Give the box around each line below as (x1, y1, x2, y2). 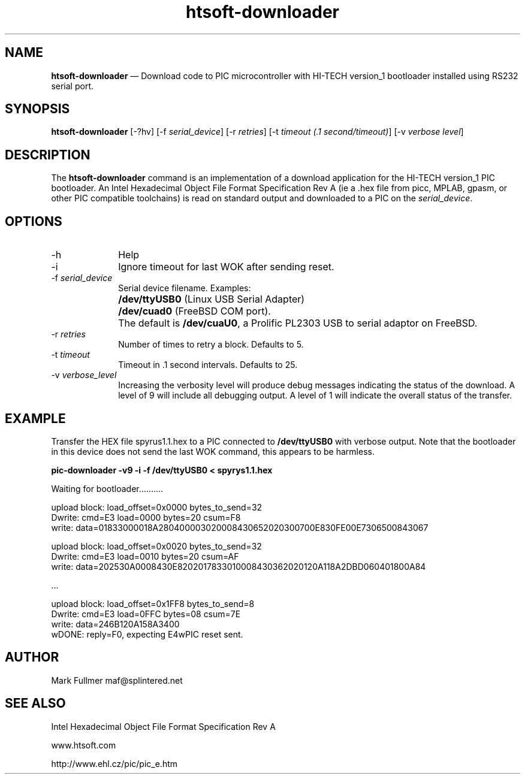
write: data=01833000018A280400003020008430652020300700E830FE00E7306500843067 (51, 522, 429, 533)
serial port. (51, 80, 93, 91)
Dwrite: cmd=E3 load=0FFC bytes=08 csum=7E (51, 608, 241, 619)
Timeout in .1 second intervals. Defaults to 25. (118, 360, 298, 370)
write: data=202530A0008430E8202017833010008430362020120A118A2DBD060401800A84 (51, 561, 426, 572)
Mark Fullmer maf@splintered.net (51, 675, 183, 686)
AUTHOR (5, 650, 59, 665)
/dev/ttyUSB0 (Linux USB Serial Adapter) (118, 293, 305, 306)
